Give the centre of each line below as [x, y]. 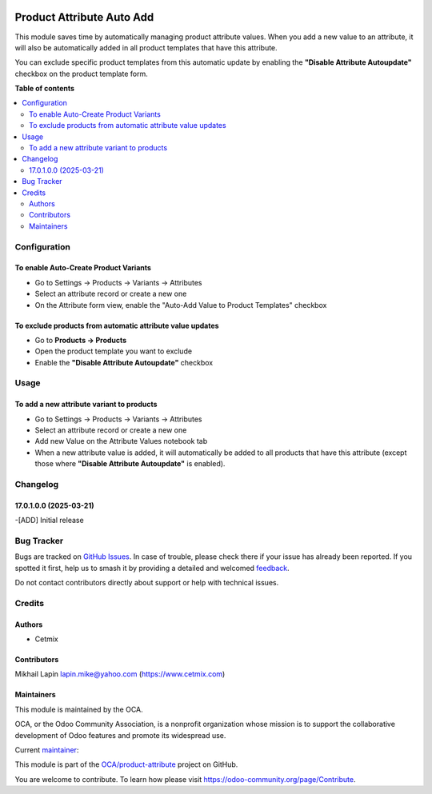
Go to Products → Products [81, 340]
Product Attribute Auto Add [84, 17]
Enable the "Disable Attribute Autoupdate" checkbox [124, 362]
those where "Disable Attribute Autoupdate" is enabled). [130, 464]
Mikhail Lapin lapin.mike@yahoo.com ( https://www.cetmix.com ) [120, 674]
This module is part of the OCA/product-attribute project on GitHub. [126, 764]
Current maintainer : [47, 750]
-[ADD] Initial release [49, 521]
